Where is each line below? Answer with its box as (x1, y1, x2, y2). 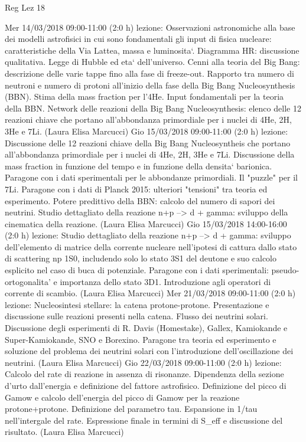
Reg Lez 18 (5, 1, 45, 13)
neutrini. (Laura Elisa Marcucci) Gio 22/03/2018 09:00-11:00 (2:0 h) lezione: (5, 356, 282, 368)
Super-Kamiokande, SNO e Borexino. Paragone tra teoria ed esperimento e (5, 333, 276, 345)
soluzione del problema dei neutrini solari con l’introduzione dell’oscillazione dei (5, 345, 294, 357)
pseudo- (271, 264, 300, 276)
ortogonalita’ (5, 275, 51, 287)
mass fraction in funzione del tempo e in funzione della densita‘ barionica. (5, 159, 272, 172)
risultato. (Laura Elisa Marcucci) (5, 425, 124, 438)
